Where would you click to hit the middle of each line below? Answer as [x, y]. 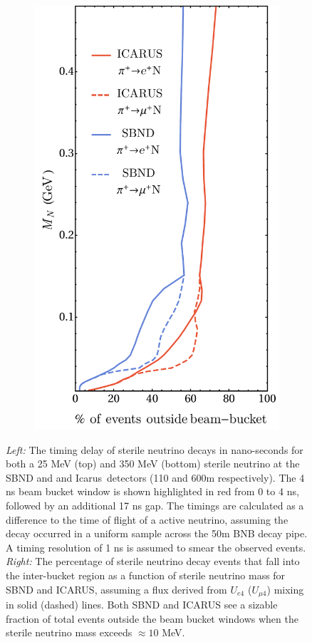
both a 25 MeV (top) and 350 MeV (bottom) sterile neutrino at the [153, 464]
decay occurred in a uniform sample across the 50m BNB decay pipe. [157, 533]
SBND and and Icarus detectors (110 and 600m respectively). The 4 [155, 477]
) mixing [285, 589]
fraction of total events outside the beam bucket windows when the [152, 618]
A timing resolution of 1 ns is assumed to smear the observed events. [156, 547]
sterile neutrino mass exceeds [69, 632]
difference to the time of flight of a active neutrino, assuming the [147, 519]
